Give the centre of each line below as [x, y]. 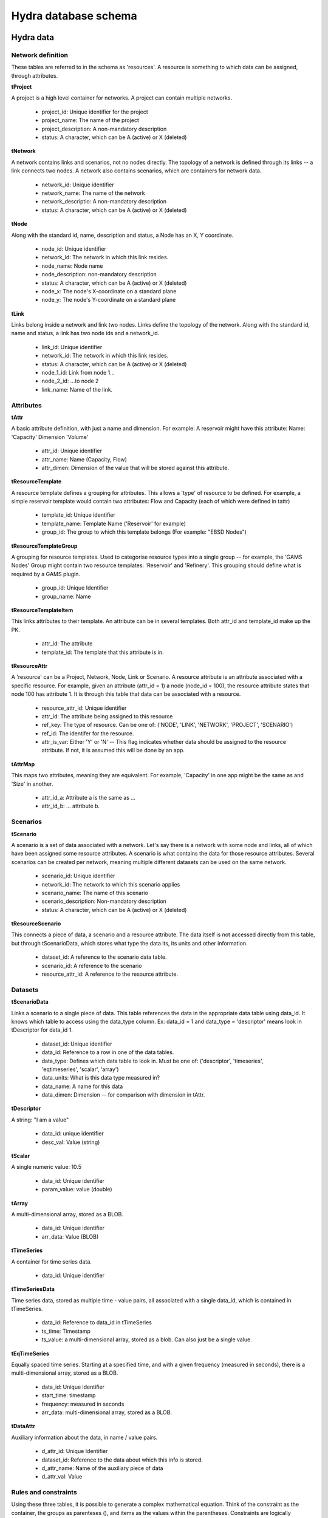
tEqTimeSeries [30, 1353]
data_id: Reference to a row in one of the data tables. [108, 1052]
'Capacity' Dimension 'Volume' [50, 437]
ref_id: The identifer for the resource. [88, 733]
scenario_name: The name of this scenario [95, 893]
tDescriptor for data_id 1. [42, 1030]
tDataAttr [23, 1426]
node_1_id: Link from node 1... [78, 373]
